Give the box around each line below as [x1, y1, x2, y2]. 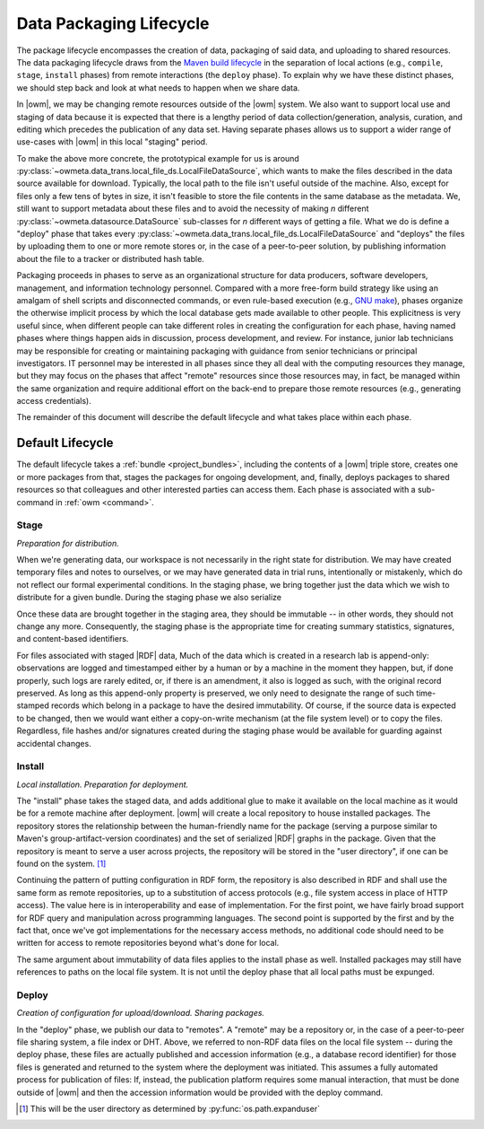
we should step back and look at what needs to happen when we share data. [16, 82, 300, 93]
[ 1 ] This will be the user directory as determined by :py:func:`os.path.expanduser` [19, 1104, 320, 1115]
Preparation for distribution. [16, 538, 120, 548]
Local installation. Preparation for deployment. [16, 779, 189, 790]
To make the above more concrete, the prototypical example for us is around [16, 153, 299, 163]
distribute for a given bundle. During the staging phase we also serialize [16, 592, 282, 603]
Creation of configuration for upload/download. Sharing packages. [16, 1008, 264, 1019]
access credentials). [16, 396, 91, 407]
